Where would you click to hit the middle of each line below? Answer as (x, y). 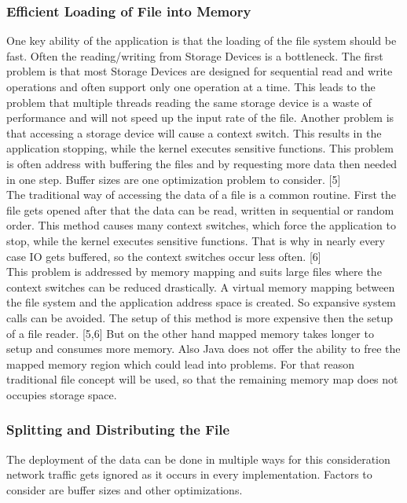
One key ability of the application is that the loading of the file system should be (202, 40)
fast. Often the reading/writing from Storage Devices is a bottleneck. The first (195, 55)
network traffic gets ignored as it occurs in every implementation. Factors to (189, 474)
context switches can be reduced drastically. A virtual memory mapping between (201, 286)
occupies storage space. (62, 394)
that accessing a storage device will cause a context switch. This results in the (194, 132)
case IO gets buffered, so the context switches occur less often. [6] (164, 256)
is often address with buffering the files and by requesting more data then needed (202, 163)
